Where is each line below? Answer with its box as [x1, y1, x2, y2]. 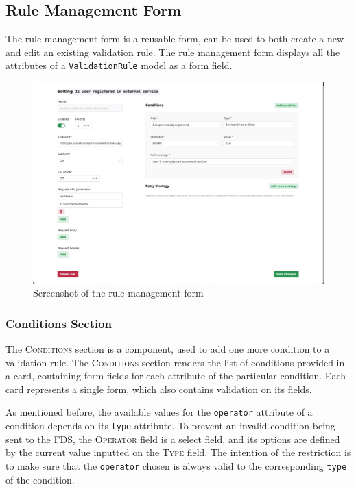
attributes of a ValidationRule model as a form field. [5, 58, 233, 73]
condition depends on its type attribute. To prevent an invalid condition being [5, 418, 335, 433]
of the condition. [5, 472, 75, 486]
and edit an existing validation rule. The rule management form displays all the [5, 45, 340, 59]
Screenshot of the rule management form [33, 286, 204, 300]
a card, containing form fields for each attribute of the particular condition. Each [5, 368, 346, 383]
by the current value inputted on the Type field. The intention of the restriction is [5, 445, 351, 460]
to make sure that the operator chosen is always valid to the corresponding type [5, 458, 347, 473]
